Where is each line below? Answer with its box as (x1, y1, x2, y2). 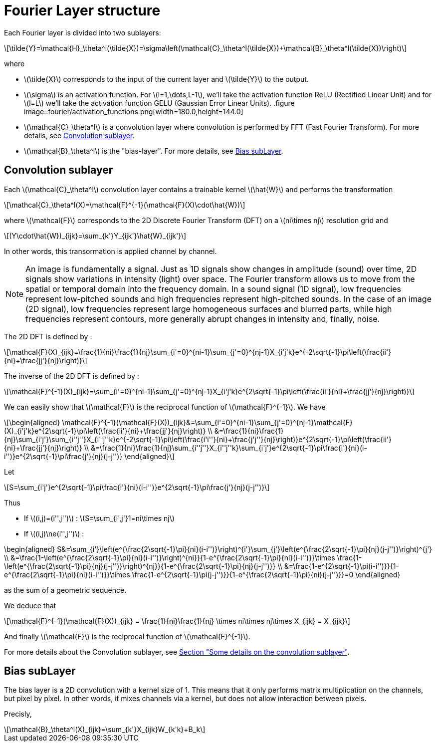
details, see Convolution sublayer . (24, 131, 135, 140)
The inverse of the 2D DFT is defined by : (4, 371, 139, 380)
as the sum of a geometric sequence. (4, 585, 127, 594)
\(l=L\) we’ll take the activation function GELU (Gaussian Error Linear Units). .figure (24, 98, 295, 107)
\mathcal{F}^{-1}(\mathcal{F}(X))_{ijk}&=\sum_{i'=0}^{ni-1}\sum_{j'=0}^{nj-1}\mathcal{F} (62, 418, 353, 427)
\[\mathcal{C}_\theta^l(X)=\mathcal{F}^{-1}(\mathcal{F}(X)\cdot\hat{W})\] (4, 200, 245, 209)
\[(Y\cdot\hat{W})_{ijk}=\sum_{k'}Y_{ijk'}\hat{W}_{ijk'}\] (4, 231, 187, 240)
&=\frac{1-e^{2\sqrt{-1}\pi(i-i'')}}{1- (284, 561, 399, 570)
